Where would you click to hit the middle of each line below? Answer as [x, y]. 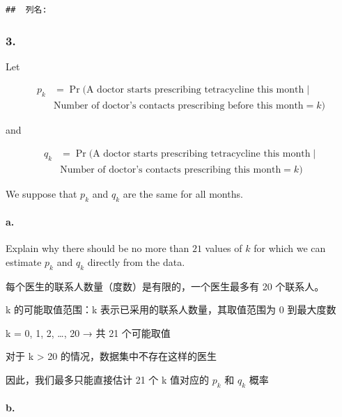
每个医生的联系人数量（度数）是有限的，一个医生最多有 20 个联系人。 [165, 286]
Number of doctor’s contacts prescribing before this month [179, 106]
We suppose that [41, 193]
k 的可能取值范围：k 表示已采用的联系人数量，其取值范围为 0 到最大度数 [171, 309]
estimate [24, 261]
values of [224, 248]
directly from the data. [136, 261]
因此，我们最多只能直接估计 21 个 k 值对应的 [108, 380]
